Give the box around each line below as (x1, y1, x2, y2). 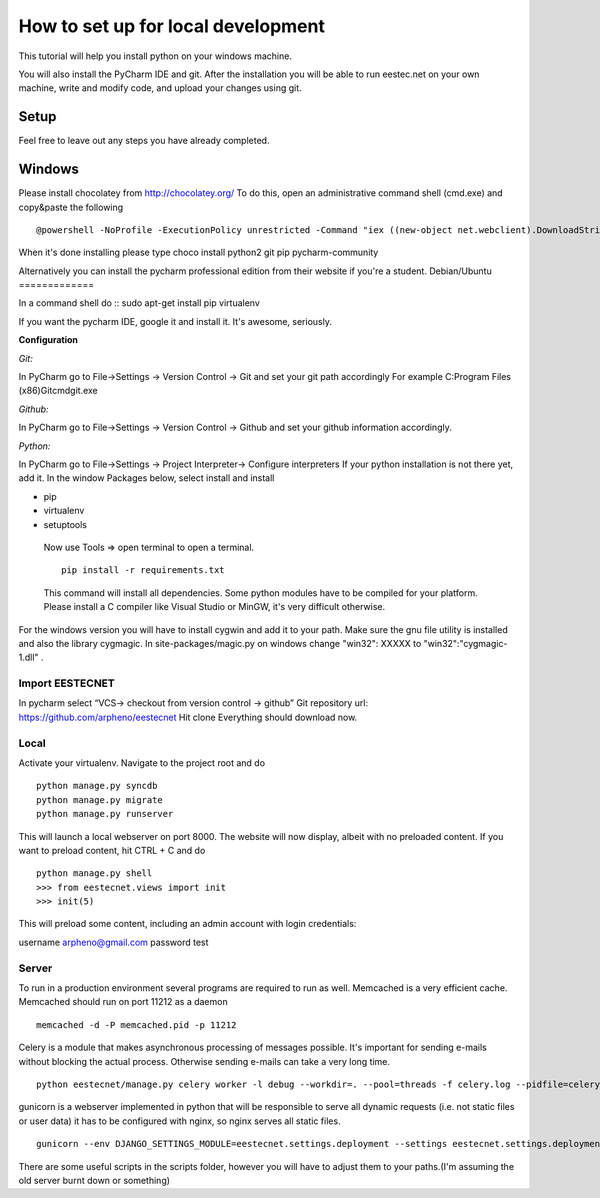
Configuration (18, 334, 79, 346)
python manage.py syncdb (36, 780, 158, 792)
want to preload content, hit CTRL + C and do (18, 844, 206, 856)
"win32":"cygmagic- (423, 637, 508, 649)
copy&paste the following (18, 201, 124, 213)
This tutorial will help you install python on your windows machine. (18, 50, 292, 62)
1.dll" (18, 651, 39, 664)
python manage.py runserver (36, 808, 174, 820)
